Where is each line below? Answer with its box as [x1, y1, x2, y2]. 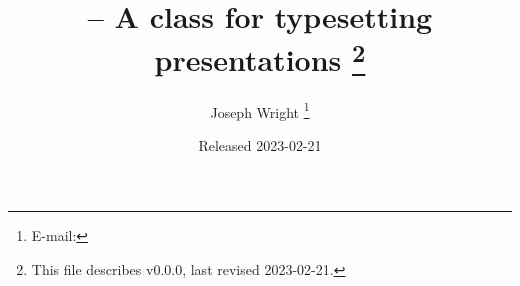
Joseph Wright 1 [210, 98, 310, 122]
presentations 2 [154, 35, 366, 80]
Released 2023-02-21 [198, 134, 322, 155]
